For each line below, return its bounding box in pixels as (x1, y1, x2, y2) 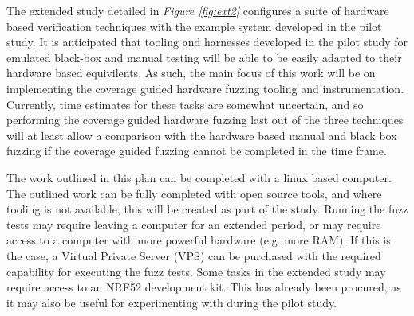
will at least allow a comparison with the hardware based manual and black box (6, 127, 397, 143)
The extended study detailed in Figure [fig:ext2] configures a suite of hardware (6, 2, 389, 18)
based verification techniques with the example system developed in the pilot (6, 18, 382, 34)
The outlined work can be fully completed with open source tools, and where (6, 185, 382, 201)
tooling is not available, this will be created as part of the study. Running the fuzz (6, 201, 408, 217)
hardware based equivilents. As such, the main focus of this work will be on (6, 64, 376, 81)
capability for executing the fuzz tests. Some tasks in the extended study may (6, 263, 386, 279)
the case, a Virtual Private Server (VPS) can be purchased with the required (6, 247, 381, 263)
